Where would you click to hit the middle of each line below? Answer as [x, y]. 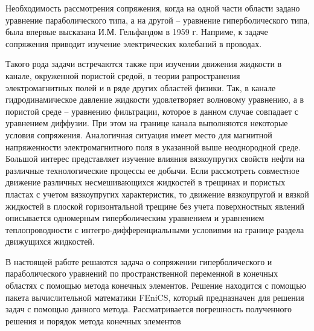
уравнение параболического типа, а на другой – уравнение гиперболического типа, [158, 20]
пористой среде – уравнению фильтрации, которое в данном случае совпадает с [152, 111]
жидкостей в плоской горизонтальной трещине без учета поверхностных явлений [155, 206]
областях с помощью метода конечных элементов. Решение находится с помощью [156, 285]
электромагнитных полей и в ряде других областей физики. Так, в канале [141, 87]
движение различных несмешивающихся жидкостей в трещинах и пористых [146, 182]
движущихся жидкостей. [50, 241]
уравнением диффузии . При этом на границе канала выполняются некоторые [147, 123]
